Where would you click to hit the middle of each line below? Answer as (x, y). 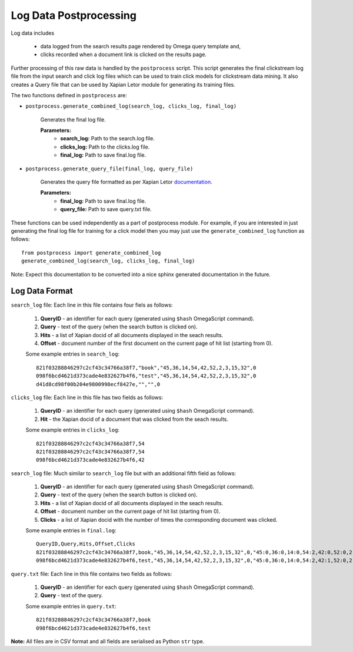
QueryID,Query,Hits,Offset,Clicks (86, 544)
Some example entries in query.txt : (71, 606)
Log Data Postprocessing (74, 15)
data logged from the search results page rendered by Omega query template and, (141, 46)
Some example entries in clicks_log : (73, 430)
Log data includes (33, 33)
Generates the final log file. (73, 119)
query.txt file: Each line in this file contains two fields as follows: (91, 574)
